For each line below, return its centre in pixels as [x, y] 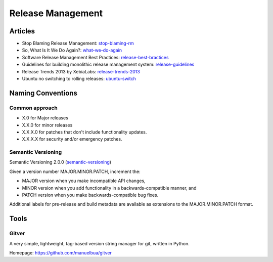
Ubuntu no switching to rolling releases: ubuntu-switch [79, 79]
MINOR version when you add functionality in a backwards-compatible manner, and [109, 188]
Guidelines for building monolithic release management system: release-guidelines [108, 64]
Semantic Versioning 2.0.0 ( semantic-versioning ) [60, 162]
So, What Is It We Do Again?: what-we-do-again [72, 50]
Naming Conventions [43, 93]
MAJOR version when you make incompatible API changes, [84, 181]
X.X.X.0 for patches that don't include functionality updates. [84, 132]
